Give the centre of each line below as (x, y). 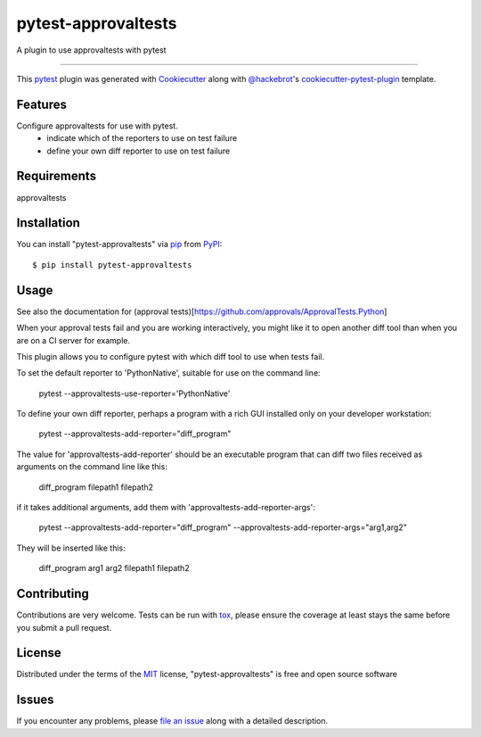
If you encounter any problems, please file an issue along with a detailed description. (172, 721)
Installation (48, 223)
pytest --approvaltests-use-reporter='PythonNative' (135, 393)
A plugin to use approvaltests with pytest (91, 50)
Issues (35, 700)
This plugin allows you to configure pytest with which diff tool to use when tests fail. (171, 356)
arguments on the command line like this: (92, 467)
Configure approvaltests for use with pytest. (97, 126)
